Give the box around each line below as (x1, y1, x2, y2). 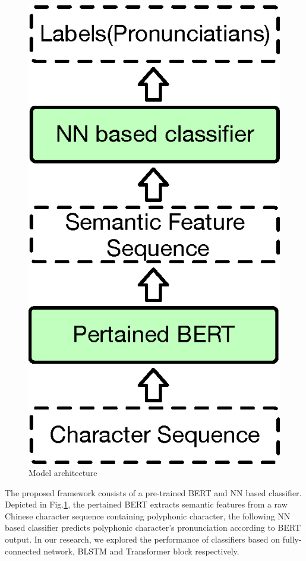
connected (5, 544, 41, 557)
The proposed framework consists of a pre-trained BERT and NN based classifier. (5, 486, 302, 499)
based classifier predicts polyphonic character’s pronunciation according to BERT (5, 521, 301, 534)
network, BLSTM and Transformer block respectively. (43, 544, 239, 557)
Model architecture (29, 467, 97, 479)
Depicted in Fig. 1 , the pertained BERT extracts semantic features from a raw (5, 498, 288, 510)
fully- (282, 532, 302, 545)
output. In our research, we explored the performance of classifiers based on (5, 532, 280, 545)
